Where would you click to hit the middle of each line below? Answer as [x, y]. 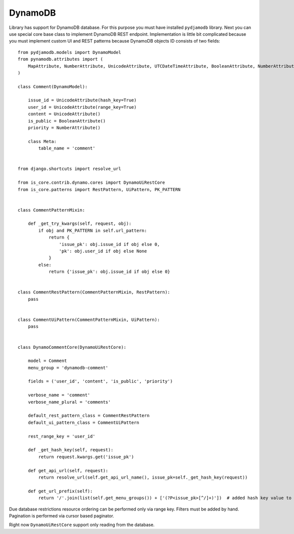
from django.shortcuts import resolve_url [70, 169]
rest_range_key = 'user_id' [61, 436]
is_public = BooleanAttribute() [67, 121]
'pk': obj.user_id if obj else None [103, 251]
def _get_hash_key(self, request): [71, 450]
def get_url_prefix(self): [60, 491]
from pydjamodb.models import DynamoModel [70, 52]
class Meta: [42, 141]
